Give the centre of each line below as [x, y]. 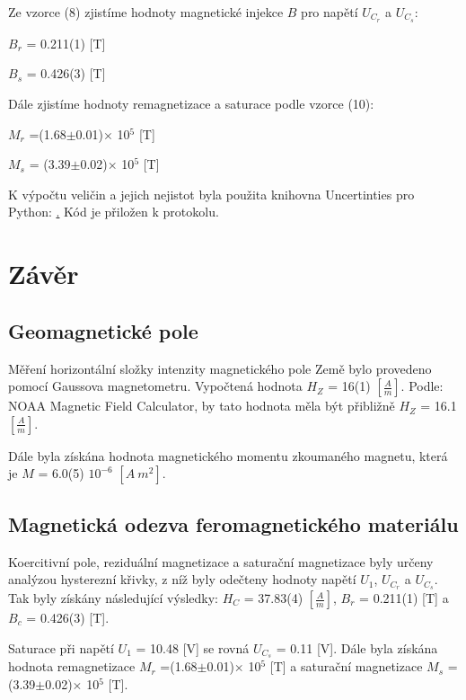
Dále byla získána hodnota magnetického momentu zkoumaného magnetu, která [228, 455]
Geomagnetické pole [103, 330]
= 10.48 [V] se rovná [193, 647]
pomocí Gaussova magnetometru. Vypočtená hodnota [155, 386]
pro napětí [330, 12]
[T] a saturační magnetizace [346, 666]
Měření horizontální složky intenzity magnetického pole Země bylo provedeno [220, 368]
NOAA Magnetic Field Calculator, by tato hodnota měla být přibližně [202, 406]
